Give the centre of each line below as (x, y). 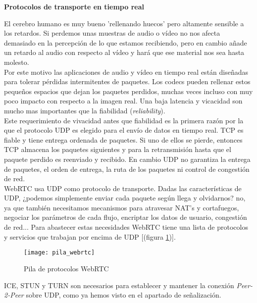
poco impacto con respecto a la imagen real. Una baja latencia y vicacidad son (123, 101)
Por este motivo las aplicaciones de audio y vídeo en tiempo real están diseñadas (126, 72)
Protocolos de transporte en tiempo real (74, 6)
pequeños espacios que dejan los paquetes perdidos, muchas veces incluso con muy (128, 91)
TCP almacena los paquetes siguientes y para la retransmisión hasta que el (118, 149)
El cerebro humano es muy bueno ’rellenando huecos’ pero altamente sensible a (124, 23)
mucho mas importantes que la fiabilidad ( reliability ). (85, 110)
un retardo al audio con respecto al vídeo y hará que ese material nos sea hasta (124, 52)
